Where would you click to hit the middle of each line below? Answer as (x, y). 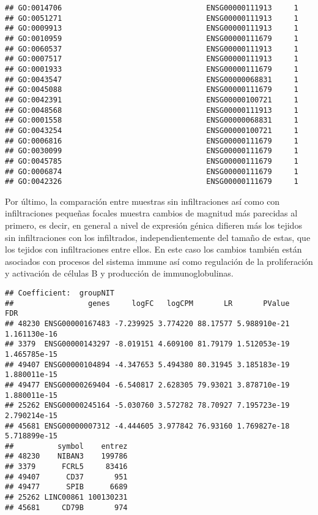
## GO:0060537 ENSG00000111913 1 (152, 49)
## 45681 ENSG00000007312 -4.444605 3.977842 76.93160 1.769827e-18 (147, 426)
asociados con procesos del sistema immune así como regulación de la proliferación (159, 261)
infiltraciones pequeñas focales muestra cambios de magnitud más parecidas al (151, 213)
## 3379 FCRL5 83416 (66, 467)
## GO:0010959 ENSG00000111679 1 (152, 38)
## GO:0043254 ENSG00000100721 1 (152, 130)
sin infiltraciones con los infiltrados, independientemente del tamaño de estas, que (158, 237)
